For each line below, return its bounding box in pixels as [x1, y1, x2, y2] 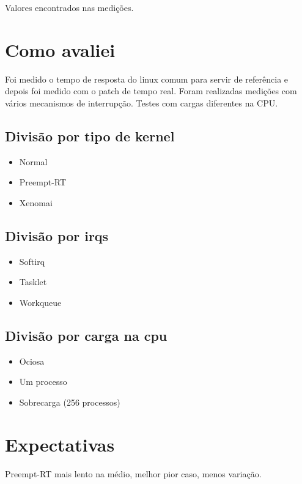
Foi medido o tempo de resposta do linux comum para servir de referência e [5, 72, 289, 85]
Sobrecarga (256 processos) [19, 395, 120, 408]
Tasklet [19, 275, 47, 288]
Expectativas [5, 431, 115, 456]
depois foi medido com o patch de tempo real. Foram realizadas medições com [5, 84, 297, 97]
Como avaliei [5, 37, 116, 62]
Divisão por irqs [5, 226, 109, 245]
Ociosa [19, 354, 45, 367]
